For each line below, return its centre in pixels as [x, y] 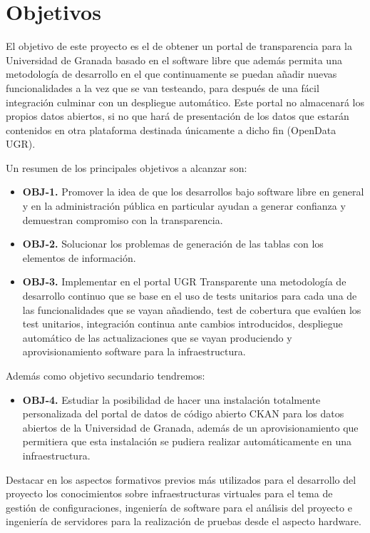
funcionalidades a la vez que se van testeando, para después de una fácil [163, 87]
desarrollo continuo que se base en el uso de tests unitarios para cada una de [190, 296]
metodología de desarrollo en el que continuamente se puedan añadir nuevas [171, 74]
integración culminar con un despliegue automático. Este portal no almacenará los [185, 102]
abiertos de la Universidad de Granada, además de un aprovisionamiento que [190, 427]
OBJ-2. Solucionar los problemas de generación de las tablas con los [173, 244]
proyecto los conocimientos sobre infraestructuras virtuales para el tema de [169, 493]
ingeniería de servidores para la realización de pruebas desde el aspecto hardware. [184, 521]
